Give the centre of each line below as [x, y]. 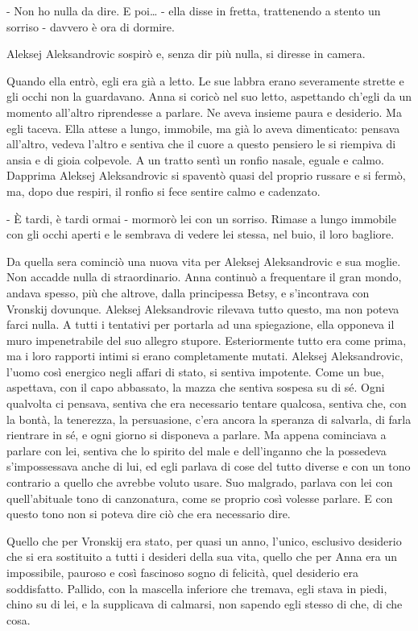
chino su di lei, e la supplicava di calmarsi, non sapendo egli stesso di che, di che [205, 604]
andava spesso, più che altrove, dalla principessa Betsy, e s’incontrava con [188, 292]
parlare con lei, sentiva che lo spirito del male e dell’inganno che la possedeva [197, 450]
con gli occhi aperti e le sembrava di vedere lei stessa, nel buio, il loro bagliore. [201, 234]
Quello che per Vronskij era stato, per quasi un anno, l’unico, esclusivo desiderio [204, 540]
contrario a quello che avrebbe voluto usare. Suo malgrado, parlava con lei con [200, 482]
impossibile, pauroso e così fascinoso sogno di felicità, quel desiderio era [183, 572]
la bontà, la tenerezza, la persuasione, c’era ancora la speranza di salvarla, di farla [209, 419]
